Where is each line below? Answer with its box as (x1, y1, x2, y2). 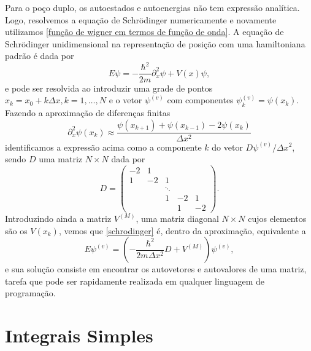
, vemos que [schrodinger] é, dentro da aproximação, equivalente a (58, 224, 306, 237)
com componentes (167, 93, 234, 106)
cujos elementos (248, 211, 307, 224)
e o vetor (109, 93, 142, 106)
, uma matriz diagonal (136, 211, 219, 224)
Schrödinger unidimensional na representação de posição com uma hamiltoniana (5, 37, 305, 50)
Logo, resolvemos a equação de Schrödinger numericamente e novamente (5, 13, 277, 26)
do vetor (212, 140, 243, 153)
